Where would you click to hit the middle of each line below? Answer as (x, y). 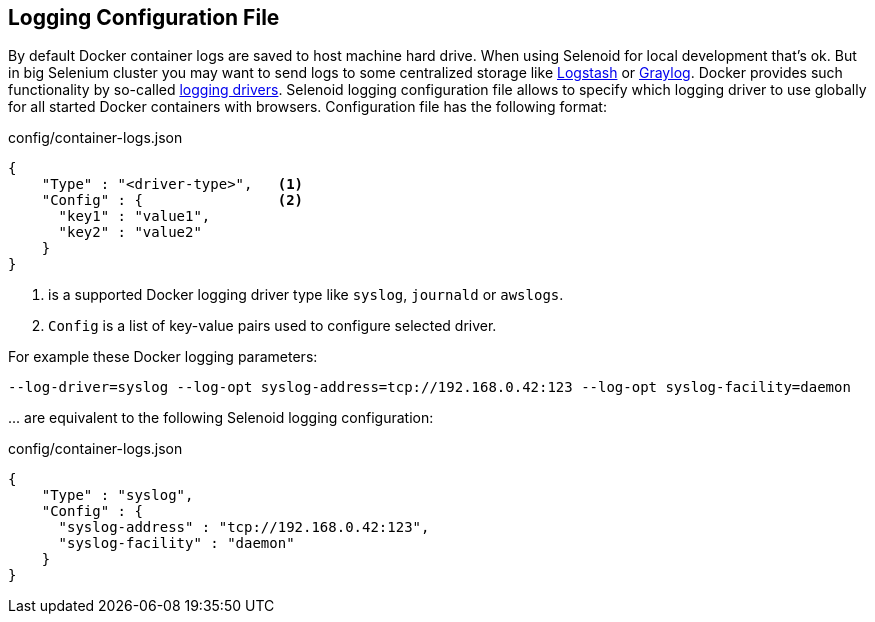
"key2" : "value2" (130, 232)
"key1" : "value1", (134, 216)
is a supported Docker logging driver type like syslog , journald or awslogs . (306, 295)
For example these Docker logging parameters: (163, 357)
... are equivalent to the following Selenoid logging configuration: (221, 418)
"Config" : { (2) (172, 200)
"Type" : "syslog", (117, 495)
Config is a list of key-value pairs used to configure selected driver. (272, 326)
